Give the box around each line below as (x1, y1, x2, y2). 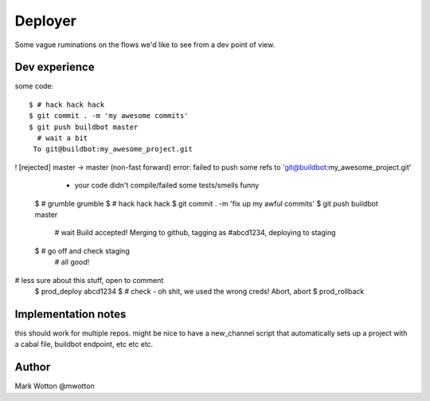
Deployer (14, 12, 77, 29)
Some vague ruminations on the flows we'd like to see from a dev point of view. (14, 40, 276, 49)
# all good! (54, 258, 90, 267)
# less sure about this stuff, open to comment (14, 275, 164, 285)
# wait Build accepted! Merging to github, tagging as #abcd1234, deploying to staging (54, 228, 336, 238)
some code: (14, 81, 54, 91)
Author (14, 360, 51, 374)
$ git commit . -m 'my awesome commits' (29, 112, 189, 120)
